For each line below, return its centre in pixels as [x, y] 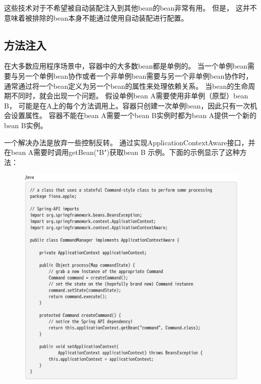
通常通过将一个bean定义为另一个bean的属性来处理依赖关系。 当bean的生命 [126, 86]
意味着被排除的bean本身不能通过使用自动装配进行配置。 [96, 17]
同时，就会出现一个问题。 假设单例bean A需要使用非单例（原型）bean [133, 96]
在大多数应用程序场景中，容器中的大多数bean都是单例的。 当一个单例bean [126, 66]
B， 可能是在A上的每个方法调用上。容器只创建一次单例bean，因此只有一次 [127, 105]
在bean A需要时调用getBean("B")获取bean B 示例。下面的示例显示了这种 [122, 152]
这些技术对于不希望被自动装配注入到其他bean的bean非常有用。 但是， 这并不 [130, 8]
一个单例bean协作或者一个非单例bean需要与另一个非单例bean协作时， [139, 75]
